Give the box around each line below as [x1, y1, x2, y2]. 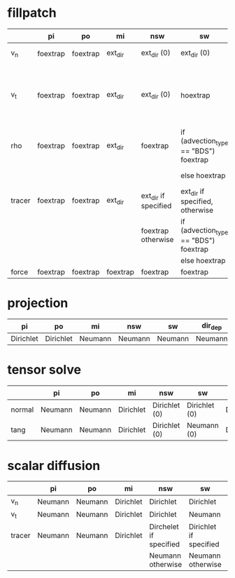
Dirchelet [149, 521, 180, 531]
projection [7, 295, 69, 311]
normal [10, 405, 34, 415]
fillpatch [7, 5, 57, 21]
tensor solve [7, 362, 82, 378]
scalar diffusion [7, 457, 101, 473]
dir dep [201, 321, 222, 332]
